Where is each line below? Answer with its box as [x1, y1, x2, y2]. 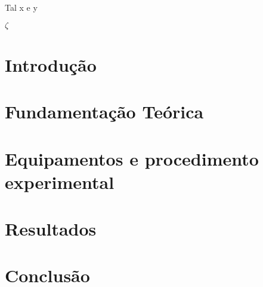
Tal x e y [5, 1, 38, 13]
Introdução [5, 52, 97, 77]
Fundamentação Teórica [5, 99, 204, 124]
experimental [5, 169, 115, 194]
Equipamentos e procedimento [5, 146, 259, 170]
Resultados [5, 216, 97, 241]
